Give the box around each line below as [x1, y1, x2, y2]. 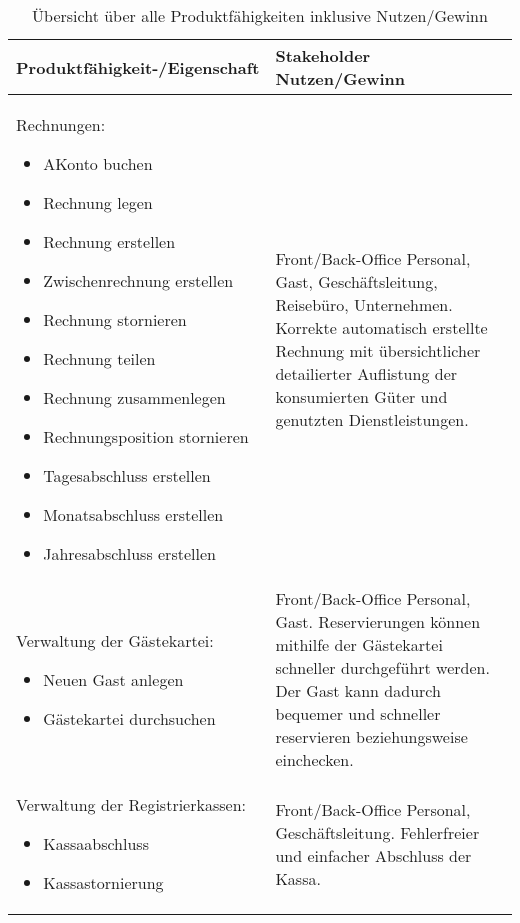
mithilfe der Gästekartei [275, 633, 443, 656]
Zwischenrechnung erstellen [43, 269, 234, 292]
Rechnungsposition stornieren [43, 425, 249, 448]
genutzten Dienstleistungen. [275, 408, 469, 431]
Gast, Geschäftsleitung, [275, 270, 438, 293]
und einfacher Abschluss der [275, 843, 472, 867]
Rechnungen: [16, 113, 106, 136]
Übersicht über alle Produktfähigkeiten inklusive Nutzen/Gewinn [32, 4, 488, 27]
